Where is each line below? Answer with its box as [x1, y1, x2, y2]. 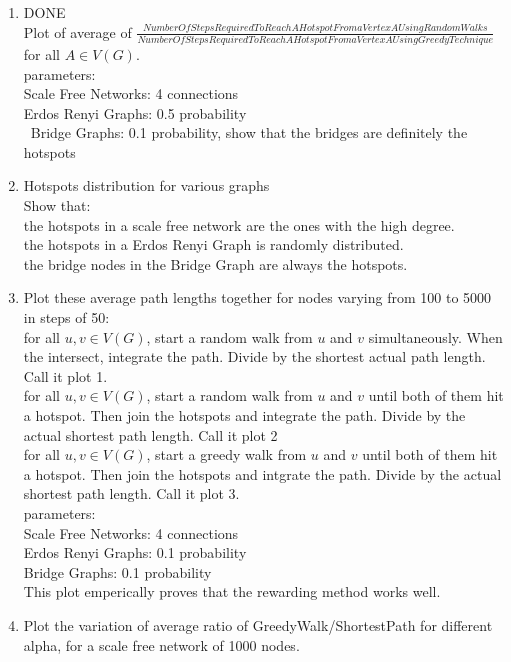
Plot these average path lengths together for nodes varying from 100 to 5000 [23, 287, 492, 308]
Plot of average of [23, 21, 132, 42]
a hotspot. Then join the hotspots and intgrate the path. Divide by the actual [23, 463, 502, 484]
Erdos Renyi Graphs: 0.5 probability [23, 102, 247, 123]
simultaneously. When [368, 326, 503, 347]
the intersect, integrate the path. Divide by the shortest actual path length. [23, 346, 486, 367]
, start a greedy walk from [146, 444, 307, 465]
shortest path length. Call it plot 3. [23, 483, 240, 504]
